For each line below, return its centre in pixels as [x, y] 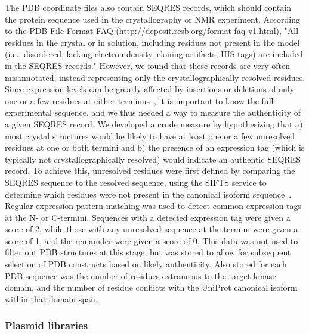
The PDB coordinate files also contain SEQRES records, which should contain [148, 7]
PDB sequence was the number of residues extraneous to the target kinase [140, 275]
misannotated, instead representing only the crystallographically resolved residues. [155, 77]
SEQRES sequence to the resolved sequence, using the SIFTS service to [136, 182]
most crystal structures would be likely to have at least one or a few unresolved [150, 135]
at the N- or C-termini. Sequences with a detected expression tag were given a [148, 217]
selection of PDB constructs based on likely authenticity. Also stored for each [146, 264]
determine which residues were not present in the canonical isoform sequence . [148, 194]
